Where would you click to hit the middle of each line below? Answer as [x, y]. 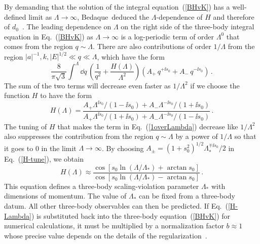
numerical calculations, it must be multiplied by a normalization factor [114, 226]
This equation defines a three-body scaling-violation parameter [102, 186]
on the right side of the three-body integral [188, 27]
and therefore [234, 16]
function [17, 95]
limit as [40, 16]
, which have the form [131, 56]
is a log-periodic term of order [168, 36]
